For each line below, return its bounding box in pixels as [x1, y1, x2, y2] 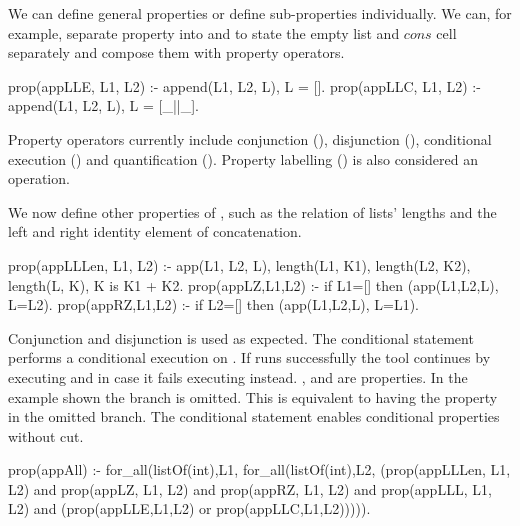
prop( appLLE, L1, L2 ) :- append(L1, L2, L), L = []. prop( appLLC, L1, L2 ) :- [8, 75, 481, 96]
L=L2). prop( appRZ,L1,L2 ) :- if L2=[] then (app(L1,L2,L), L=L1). [8, 294, 419, 315]
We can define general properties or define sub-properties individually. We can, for [8, 3, 512, 23]
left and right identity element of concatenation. [8, 221, 302, 242]
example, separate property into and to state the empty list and [8, 22, 400, 43]
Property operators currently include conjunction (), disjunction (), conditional [8, 128, 492, 149]
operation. [8, 168, 70, 189]
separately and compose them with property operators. [8, 42, 345, 63]
